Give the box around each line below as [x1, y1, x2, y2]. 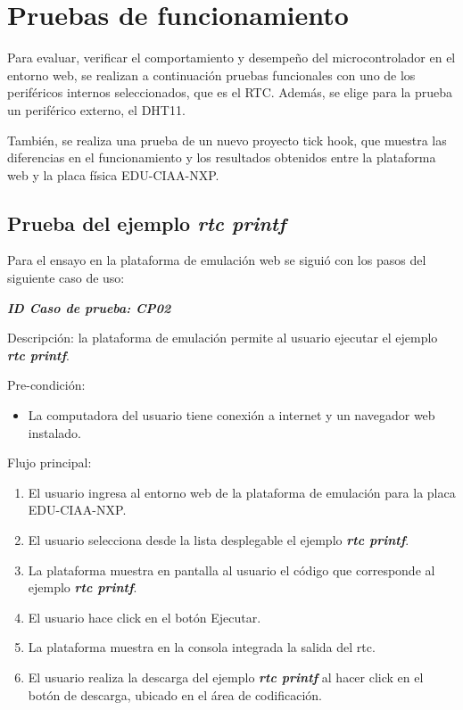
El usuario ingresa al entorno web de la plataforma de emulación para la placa [28, 483, 456, 501]
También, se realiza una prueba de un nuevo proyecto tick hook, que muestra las [7, 130, 447, 149]
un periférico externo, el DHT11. [7, 100, 186, 119]
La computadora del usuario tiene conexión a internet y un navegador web [28, 406, 435, 425]
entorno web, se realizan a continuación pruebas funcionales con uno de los [7, 65, 416, 84]
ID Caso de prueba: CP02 [7, 298, 171, 317]
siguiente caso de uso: [7, 268, 125, 287]
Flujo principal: [7, 453, 92, 472]
